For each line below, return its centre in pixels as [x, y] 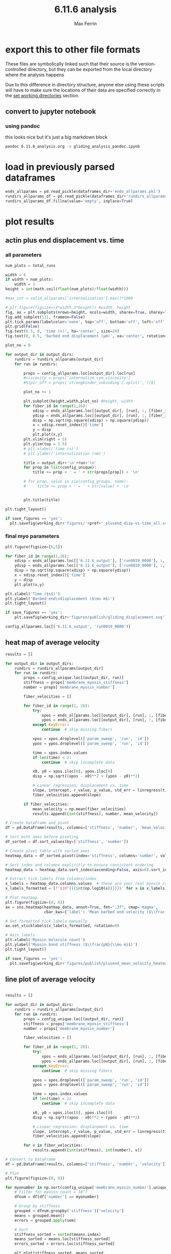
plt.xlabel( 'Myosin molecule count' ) [45, 940]
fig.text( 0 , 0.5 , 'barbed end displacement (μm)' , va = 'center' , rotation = [86, 336]
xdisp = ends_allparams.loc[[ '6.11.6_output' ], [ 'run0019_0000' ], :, [90, 561]
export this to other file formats [73, 49]
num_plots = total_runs [31, 265]
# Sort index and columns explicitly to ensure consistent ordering [79, 865]
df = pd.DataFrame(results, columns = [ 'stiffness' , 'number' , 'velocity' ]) [86, 1164]
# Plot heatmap [21, 898]
